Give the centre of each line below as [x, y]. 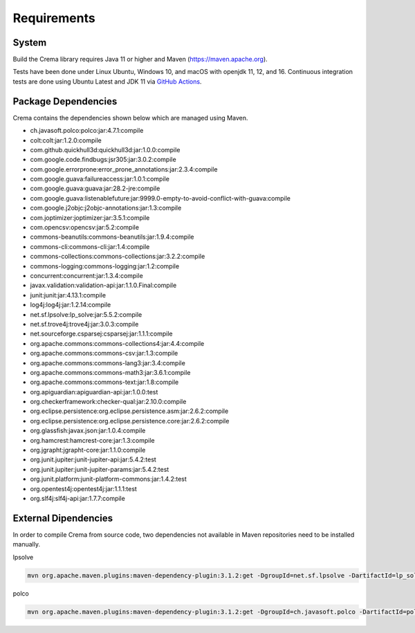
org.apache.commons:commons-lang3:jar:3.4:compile [108, 363]
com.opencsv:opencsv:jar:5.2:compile [85, 228]
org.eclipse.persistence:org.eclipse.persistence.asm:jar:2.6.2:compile [129, 411]
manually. [27, 544]
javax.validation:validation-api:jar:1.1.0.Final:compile [103, 285]
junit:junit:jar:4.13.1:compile [68, 295]
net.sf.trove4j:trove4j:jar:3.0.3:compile [84, 324]
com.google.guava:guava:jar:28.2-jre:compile [95, 189]
